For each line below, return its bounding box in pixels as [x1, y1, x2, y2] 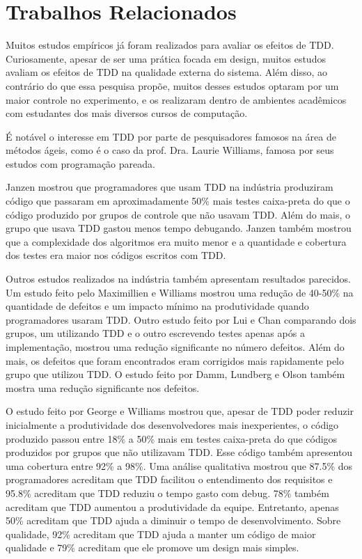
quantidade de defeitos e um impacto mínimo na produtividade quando [6, 299, 309, 313]
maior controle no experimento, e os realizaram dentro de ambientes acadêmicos [6, 92, 347, 107]
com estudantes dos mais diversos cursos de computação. [6, 106, 248, 120]
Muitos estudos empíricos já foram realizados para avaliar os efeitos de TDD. [6, 38, 334, 52]
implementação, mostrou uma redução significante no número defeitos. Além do [6, 340, 345, 354]
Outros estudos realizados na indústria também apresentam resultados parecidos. [6, 271, 351, 286]
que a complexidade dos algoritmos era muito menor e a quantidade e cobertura [6, 234, 347, 249]
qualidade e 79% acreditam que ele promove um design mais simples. [6, 540, 299, 555]
